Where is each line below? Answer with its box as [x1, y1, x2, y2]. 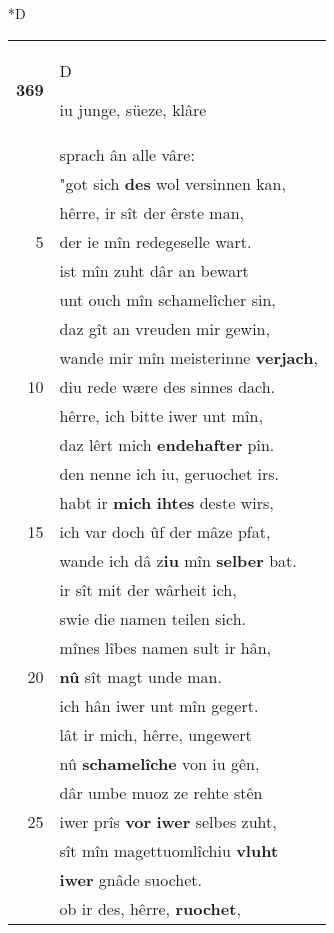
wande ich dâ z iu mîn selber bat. [59, 548, 297, 572]
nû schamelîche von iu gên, [59, 751, 260, 775]
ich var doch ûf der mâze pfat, [59, 519, 271, 543]
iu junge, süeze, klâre [59, 97, 207, 121]
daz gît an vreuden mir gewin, [59, 316, 270, 340]
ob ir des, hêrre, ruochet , [59, 896, 241, 920]
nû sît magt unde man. [59, 664, 222, 688]
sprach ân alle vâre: [59, 142, 195, 166]
